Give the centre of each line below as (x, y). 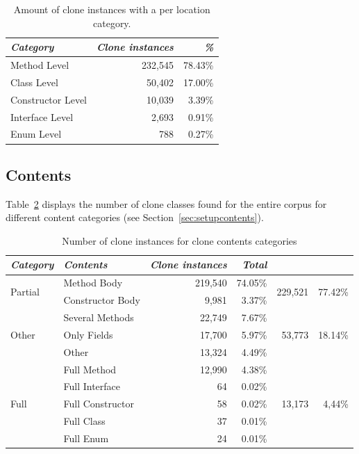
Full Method (90, 369)
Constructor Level (49, 99)
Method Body (93, 283)
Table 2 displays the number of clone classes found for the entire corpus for (166, 203)
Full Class (84, 421)
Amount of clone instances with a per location (112, 9)
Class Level (34, 82)
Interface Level (42, 116)
